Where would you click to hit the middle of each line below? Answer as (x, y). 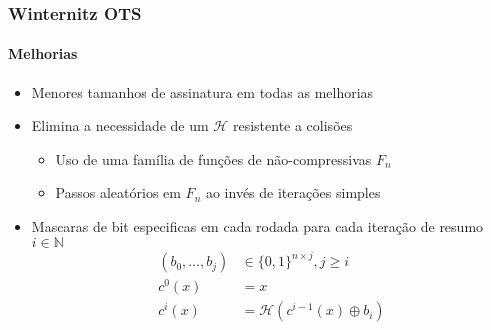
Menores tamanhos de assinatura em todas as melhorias (202, 91)
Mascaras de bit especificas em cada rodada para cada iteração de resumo (257, 226)
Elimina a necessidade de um (120, 125)
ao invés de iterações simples (293, 192)
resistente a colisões (292, 125)
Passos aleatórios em (118, 192)
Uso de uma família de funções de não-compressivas (213, 158)
